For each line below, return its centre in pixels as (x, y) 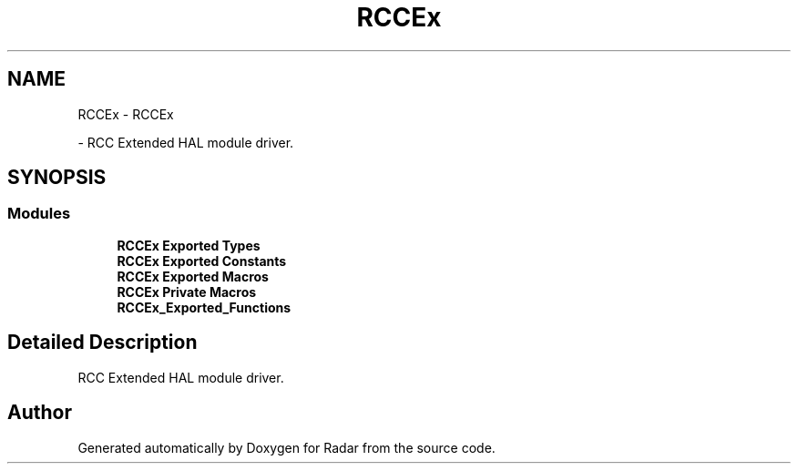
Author (40, 413)
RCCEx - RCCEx (126, 114)
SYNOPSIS (57, 178)
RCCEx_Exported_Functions (204, 307)
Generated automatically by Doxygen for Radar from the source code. (286, 447)
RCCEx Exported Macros (193, 276)
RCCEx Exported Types (189, 245)
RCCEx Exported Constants (202, 261)
